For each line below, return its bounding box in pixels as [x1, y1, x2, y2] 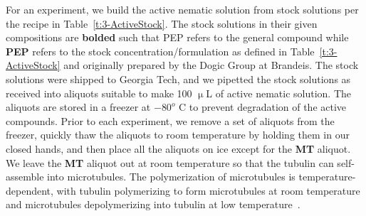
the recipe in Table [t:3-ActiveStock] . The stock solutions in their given [6, 16, 318, 31]
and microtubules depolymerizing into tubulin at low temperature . [6, 197, 300, 212]
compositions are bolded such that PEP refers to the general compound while [6, 30, 349, 45]
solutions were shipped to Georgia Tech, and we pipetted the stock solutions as [6, 71, 351, 86]
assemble [6, 169, 44, 184]
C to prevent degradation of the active [179, 99, 347, 114]
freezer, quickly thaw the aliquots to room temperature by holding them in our [6, 127, 350, 142]
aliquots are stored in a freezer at [6, 99, 151, 114]
